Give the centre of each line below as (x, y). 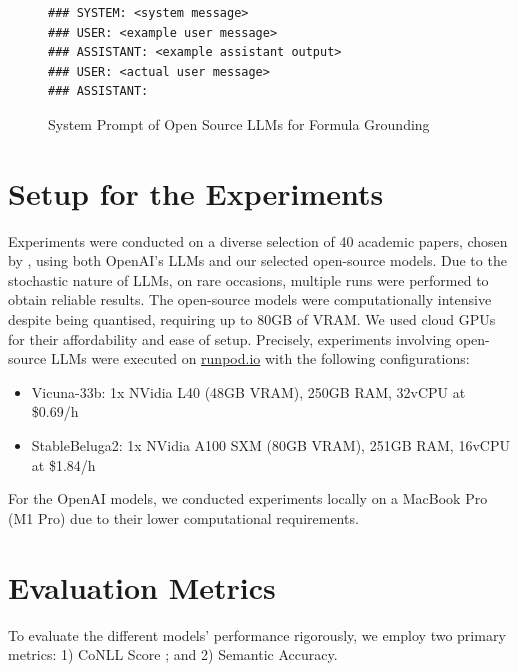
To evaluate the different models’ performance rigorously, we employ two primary (257, 634)
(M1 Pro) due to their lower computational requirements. (183, 517)
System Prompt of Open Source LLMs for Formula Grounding (239, 123)
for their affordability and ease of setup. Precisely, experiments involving (230, 338)
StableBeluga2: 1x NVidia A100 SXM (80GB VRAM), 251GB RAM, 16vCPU (270, 445)
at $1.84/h (63, 464)
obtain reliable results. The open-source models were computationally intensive (250, 299)
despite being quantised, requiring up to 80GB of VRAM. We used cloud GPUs (252, 319)
